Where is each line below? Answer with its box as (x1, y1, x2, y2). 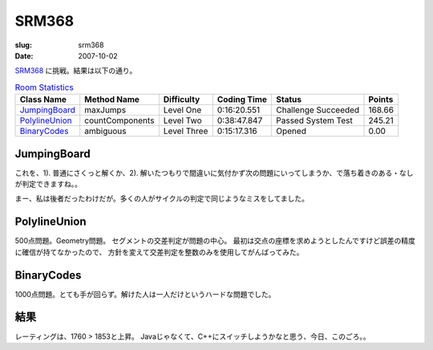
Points (368, 94, 394, 105)
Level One (163, 104, 202, 116)
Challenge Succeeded (275, 104, 360, 116)
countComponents (84, 115, 155, 126)
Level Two (163, 115, 202, 126)
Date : (14, 51, 34, 60)
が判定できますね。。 (14, 179, 82, 189)
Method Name (84, 94, 140, 105)
